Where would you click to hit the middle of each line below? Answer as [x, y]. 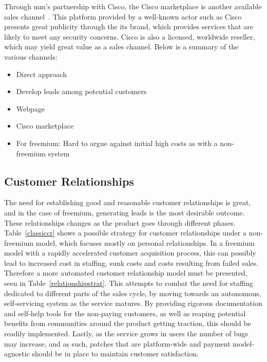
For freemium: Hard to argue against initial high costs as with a [117, 143]
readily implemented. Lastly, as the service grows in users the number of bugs [126, 333]
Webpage [31, 108]
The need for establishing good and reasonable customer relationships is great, [128, 202]
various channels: [31, 56]
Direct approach [42, 74]
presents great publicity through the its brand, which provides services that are [129, 26]
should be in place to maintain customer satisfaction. [115, 354]
